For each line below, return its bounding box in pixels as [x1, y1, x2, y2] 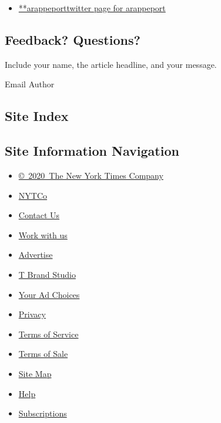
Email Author [5, 78, 55, 90]
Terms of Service [18, 327, 79, 340]
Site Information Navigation [5, 142, 179, 160]
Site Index [5, 107, 69, 125]
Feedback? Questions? [5, 30, 140, 48]
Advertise [18, 248, 53, 261]
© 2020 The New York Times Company [18, 169, 163, 181]
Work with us [18, 228, 68, 241]
